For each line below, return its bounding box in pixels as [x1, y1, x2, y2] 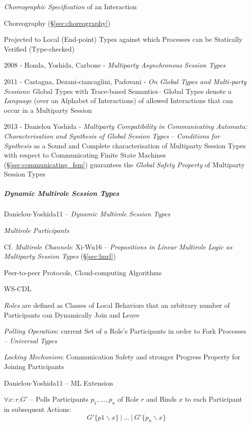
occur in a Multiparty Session [4, 105, 92, 115]
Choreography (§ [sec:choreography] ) [4, 18, 110, 28]
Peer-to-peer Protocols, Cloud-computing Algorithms [4, 267, 162, 277]
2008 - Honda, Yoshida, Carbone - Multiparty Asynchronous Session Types [4, 60, 226, 70]
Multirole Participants [4, 225, 70, 235]
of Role [117, 394, 139, 404]
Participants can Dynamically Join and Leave [4, 309, 140, 319]
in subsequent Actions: [4, 404, 71, 414]
